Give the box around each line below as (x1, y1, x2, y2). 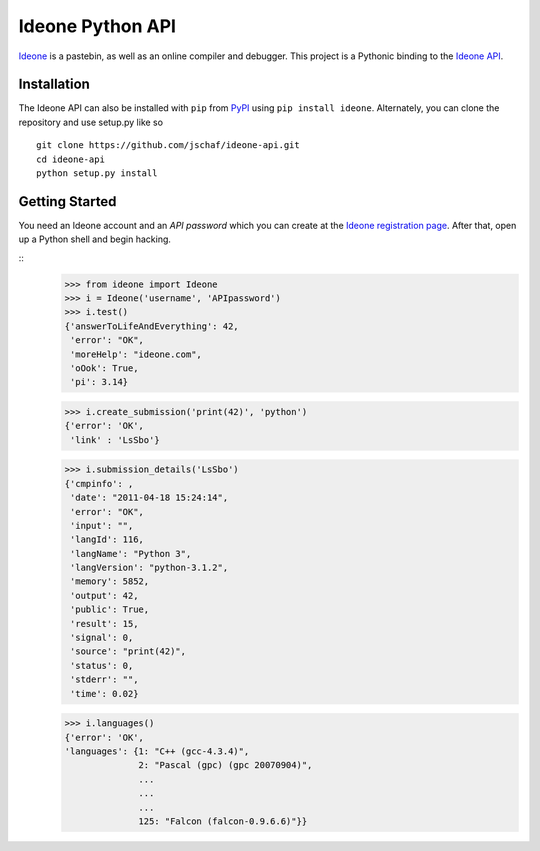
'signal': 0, (70, 632, 134, 644)
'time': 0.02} (70, 688, 139, 699)
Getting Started (18, 193, 117, 210)
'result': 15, (70, 618, 139, 629)
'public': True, (70, 604, 150, 615)
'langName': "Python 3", (70, 548, 192, 559)
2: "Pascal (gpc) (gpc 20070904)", (138, 760, 313, 771)
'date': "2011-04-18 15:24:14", (70, 492, 229, 504)
